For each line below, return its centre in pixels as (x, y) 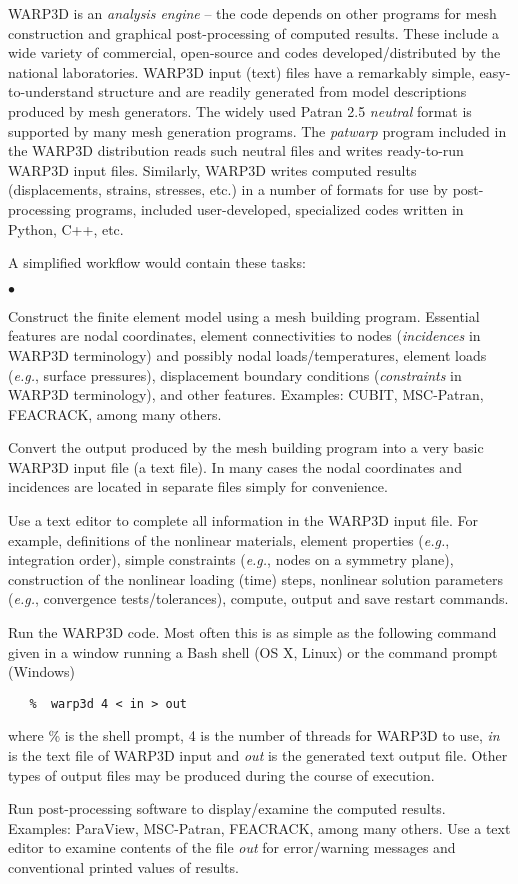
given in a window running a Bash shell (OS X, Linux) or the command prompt (253, 651)
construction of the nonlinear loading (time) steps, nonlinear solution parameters (255, 578)
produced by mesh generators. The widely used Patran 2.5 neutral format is (240, 110)
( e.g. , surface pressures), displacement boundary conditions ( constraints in (235, 374)
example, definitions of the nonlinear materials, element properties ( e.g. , (229, 539)
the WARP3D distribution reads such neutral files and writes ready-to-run (236, 150)
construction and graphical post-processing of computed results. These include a (254, 32)
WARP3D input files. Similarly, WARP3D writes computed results (212, 169)
